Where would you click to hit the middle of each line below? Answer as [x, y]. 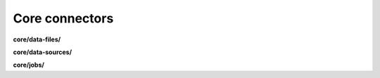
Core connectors [63, 18]
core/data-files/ [37, 39]
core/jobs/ [29, 65]
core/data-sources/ [43, 52]
